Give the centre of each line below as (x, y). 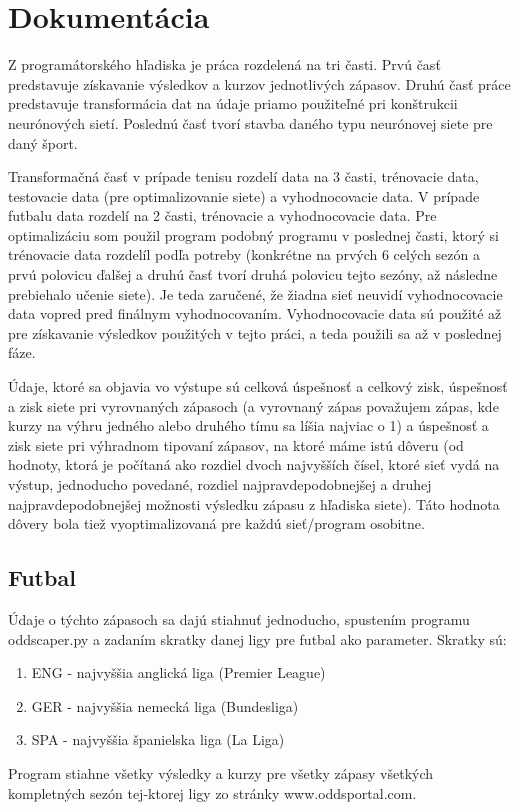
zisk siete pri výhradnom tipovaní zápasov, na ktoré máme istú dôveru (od (236, 444)
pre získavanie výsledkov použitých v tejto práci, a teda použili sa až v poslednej (255, 332)
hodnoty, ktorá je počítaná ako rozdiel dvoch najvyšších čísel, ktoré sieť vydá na (254, 464)
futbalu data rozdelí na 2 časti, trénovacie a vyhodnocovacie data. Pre (222, 215)
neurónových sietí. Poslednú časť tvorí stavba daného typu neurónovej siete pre (250, 122)
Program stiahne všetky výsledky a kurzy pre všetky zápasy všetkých (221, 772)
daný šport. (43, 142)
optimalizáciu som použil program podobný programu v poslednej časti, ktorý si (253, 234)
